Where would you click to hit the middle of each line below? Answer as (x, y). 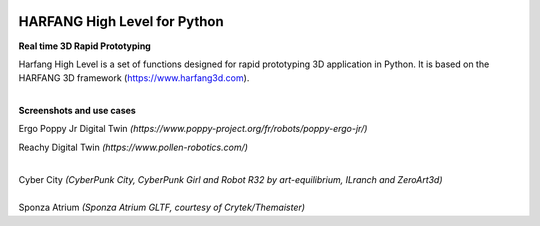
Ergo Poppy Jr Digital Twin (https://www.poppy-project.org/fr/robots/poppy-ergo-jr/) (193, 129)
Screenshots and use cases (77, 111)
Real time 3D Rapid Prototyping (85, 46)
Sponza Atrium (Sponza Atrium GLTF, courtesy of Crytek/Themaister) (161, 207)
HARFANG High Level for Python (121, 21)
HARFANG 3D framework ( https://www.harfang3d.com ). (134, 78)
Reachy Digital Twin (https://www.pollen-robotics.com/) (133, 147)
